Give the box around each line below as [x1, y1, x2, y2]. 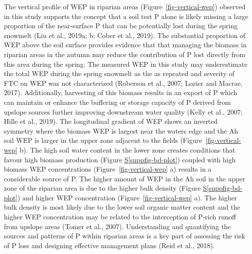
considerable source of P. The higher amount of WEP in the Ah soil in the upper [4, 173, 246, 183]
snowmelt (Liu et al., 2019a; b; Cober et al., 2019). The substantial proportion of [4, 30, 246, 40]
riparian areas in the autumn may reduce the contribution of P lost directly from [4, 49, 246, 59]
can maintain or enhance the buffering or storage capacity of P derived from [4, 97, 231, 107]
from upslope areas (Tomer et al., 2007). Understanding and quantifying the [4, 221, 231, 231]
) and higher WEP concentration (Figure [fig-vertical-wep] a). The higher [18, 192, 237, 202]
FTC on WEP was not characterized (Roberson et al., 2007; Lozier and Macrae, [4, 78, 243, 88]
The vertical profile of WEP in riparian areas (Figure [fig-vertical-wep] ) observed [4, 1, 246, 11]
